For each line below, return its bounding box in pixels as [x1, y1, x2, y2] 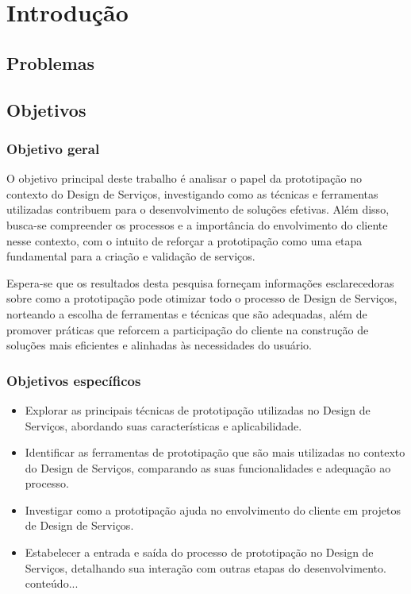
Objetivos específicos [6, 370, 141, 390]
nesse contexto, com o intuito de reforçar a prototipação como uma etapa [6, 232, 363, 249]
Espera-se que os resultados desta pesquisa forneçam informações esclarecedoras [6, 274, 394, 291]
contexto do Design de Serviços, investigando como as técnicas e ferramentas [6, 185, 378, 202]
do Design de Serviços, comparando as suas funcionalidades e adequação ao [25, 459, 391, 476]
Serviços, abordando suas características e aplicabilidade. [25, 417, 302, 434]
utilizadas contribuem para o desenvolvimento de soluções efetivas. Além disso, [6, 201, 390, 218]
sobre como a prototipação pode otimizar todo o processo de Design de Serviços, [6, 290, 398, 307]
